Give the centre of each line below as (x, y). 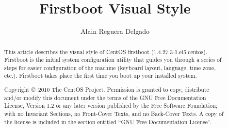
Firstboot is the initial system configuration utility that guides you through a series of (113, 60)
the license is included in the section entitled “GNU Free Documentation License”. (108, 121)
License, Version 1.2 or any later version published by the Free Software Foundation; (111, 106)
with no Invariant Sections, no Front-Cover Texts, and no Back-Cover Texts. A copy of (114, 114)
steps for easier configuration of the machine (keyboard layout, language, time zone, (110, 67)
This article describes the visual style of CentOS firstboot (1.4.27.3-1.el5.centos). (106, 51)
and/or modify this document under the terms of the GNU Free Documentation (105, 97)
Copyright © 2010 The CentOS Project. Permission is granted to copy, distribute (106, 90)
